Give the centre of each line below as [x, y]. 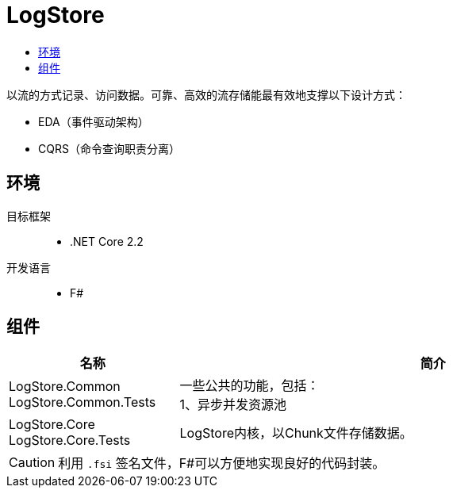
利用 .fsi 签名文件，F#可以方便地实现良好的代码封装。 [222, 463]
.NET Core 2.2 [107, 241]
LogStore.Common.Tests [83, 402]
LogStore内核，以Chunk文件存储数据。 [296, 433]
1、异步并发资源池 [233, 405]
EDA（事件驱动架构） [94, 121]
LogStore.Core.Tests [70, 440]
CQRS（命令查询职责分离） [109, 148]
